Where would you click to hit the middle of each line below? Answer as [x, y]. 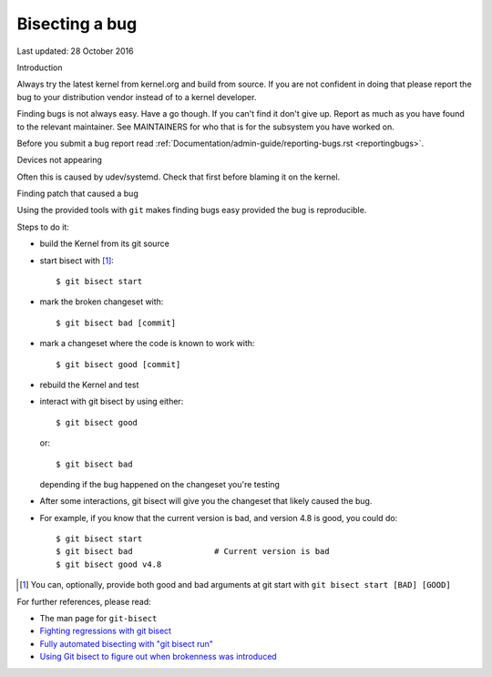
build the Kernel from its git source [105, 244]
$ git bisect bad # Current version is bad [193, 552]
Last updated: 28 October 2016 [75, 51]
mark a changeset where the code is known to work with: [147, 344]
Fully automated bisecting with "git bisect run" [127, 643]
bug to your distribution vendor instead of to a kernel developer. [137, 97]
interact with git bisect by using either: [112, 402]
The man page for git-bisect [98, 619]
